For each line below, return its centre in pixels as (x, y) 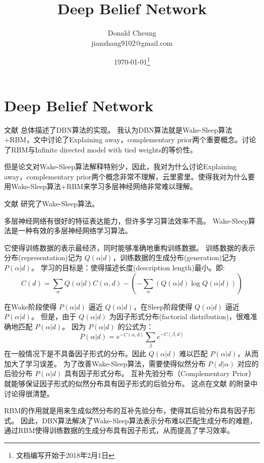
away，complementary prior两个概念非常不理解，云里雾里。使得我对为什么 (126, 176)
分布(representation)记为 (43, 257)
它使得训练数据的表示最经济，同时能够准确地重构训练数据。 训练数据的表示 (130, 247)
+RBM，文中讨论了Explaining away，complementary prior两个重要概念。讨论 (130, 140)
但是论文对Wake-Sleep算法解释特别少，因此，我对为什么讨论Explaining (120, 166)
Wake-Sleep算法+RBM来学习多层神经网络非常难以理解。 (104, 186)
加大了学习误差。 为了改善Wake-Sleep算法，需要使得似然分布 (105, 363)
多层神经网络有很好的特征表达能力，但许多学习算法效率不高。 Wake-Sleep (126, 220)
